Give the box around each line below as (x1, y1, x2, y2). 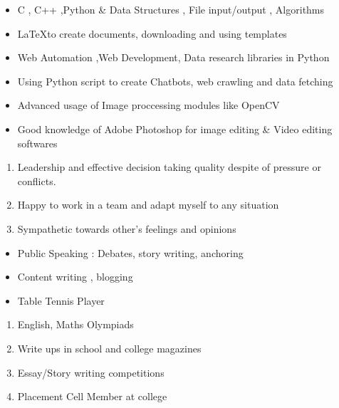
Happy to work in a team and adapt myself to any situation (17, 197, 279, 212)
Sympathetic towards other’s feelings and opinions (17, 221, 236, 236)
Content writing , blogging (17, 269, 133, 284)
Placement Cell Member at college (17, 389, 167, 404)
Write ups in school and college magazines (17, 340, 202, 355)
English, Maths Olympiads (17, 317, 134, 332)
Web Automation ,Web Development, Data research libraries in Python (17, 50, 330, 65)
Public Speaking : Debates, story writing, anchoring (17, 245, 244, 260)
